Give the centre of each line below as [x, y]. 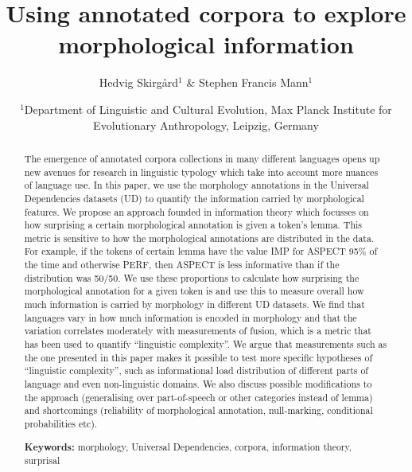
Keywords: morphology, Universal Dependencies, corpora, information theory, [188, 447]
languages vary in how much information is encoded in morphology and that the [190, 317]
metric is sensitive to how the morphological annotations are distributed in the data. [199, 238]
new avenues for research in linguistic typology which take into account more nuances [201, 172]
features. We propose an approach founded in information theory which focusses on [196, 211]
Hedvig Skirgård [139, 82]
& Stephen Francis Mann [247, 82]
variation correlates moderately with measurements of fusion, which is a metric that [198, 331]
